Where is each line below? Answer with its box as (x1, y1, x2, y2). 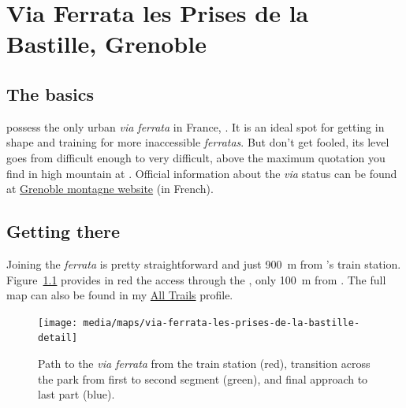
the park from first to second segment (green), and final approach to (38, 370, 368, 387)
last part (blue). (38, 386, 115, 402)
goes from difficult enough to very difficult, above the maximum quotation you (6, 149, 386, 165)
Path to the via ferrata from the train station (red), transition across (38, 355, 371, 372)
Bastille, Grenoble (6, 28, 207, 60)
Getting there (6, 219, 120, 243)
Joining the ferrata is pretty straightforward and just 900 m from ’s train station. (6, 255, 401, 272)
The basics (6, 81, 94, 106)
